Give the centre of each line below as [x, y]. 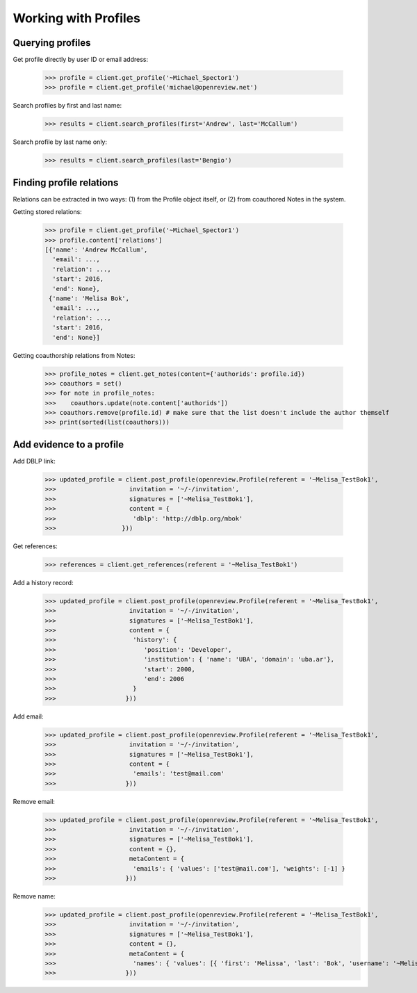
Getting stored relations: [48, 212]
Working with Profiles [76, 18]
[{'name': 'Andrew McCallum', [96, 250]
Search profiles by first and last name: [67, 106]
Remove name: [34, 896]
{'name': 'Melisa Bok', [89, 298]
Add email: [28, 716]
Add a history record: [43, 582]
